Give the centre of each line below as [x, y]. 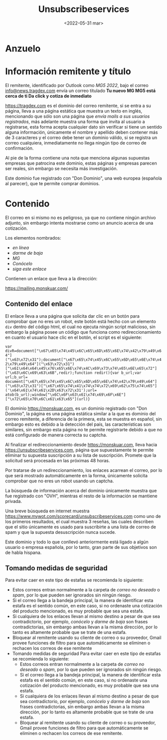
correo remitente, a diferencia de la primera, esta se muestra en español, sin [83, 419]
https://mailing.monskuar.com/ [37, 288]
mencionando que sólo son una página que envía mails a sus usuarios [78, 116]
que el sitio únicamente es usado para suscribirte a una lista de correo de [81, 527]
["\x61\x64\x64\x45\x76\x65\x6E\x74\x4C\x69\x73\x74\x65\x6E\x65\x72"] [81, 368]
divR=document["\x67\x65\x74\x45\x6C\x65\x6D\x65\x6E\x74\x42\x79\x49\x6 [83, 351]
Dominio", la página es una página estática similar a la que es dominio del [81, 413]
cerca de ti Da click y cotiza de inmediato [48, 96]
